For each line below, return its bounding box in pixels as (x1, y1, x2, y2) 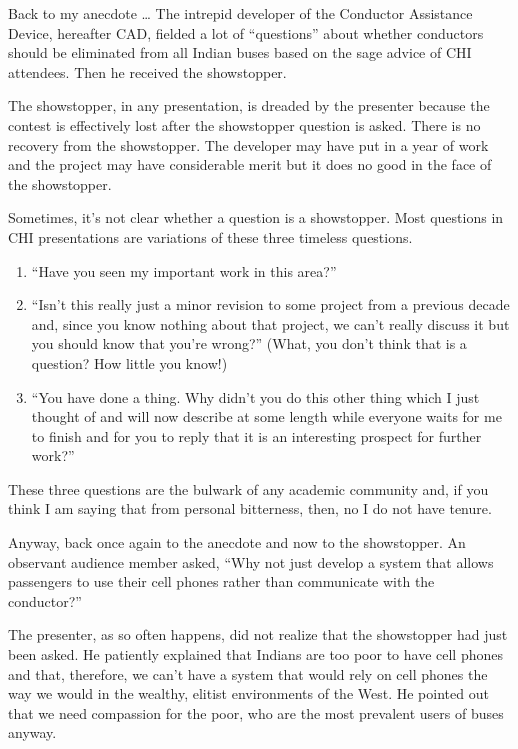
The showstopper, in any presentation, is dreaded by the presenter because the (8, 95, 490, 116)
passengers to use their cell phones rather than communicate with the (8, 571, 435, 592)
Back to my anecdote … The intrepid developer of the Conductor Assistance (8, 3, 473, 23)
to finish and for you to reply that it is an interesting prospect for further (31, 425, 482, 446)
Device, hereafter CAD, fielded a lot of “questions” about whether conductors (8, 22, 484, 43)
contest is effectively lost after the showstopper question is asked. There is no (8, 114, 481, 135)
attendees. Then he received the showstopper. (8, 61, 287, 82)
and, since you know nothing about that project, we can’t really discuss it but (31, 313, 510, 334)
